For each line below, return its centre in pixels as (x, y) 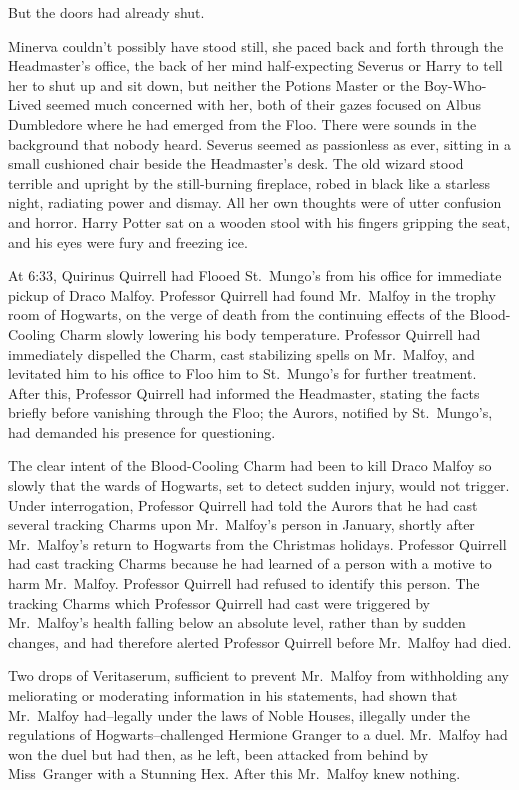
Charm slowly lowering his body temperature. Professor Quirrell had (270, 333)
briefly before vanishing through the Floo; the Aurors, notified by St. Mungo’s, (250, 412)
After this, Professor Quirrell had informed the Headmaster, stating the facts (244, 392)
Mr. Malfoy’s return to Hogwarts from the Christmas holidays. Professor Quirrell (257, 543)
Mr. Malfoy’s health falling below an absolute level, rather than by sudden (237, 622)
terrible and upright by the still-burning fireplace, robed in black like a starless (249, 182)
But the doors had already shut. (106, 12)
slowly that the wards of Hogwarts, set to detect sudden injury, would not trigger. (259, 485)
